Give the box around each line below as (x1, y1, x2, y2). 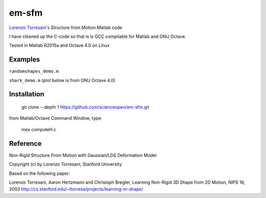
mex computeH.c (21, 126, 57, 132)
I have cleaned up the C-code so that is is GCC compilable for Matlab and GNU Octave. (9, 33, 187, 39)
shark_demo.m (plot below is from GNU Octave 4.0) (9, 77, 116, 83)
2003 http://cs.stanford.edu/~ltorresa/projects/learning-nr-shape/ (9, 186, 143, 192)
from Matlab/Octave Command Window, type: (9, 115, 102, 121)
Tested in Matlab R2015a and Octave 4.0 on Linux (9, 42, 110, 49)
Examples (9, 56, 40, 64)
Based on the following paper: (9, 170, 70, 176)
